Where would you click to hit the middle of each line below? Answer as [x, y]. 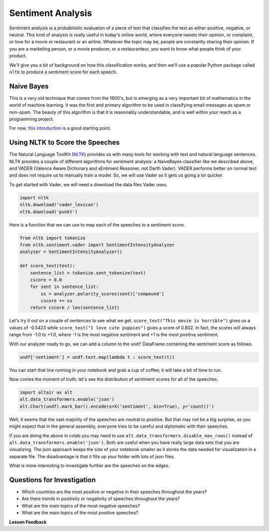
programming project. [32, 119]
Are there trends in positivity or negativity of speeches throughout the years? [101, 499]
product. [18, 56]
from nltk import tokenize [53, 238]
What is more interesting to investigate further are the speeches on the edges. [89, 466]
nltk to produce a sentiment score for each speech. [63, 72]
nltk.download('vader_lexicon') [59, 205]
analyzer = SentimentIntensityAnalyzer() [71, 252]
